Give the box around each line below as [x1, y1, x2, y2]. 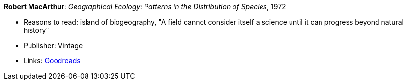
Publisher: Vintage [24, 41, 83, 50]
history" [24, 26, 49, 34]
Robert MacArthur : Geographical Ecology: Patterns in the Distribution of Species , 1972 [4, 2, 286, 11]
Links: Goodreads [24, 56, 81, 65]
